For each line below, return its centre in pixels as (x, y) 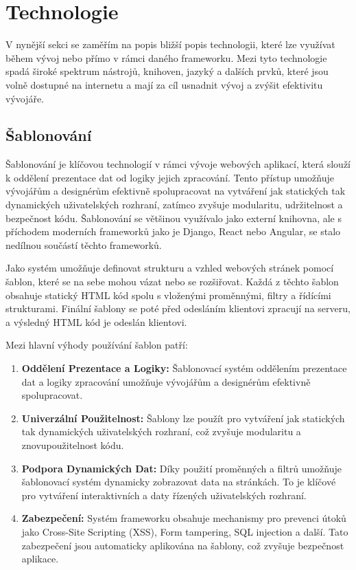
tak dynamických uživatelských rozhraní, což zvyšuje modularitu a (161, 431)
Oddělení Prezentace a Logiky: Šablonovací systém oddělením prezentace (184, 368)
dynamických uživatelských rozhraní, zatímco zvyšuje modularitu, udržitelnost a (174, 205)
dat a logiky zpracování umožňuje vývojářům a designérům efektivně (166, 381)
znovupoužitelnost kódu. (73, 445)
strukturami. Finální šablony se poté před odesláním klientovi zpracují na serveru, (178, 308)
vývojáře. (25, 98)
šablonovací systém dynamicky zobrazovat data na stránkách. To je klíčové (179, 482)
